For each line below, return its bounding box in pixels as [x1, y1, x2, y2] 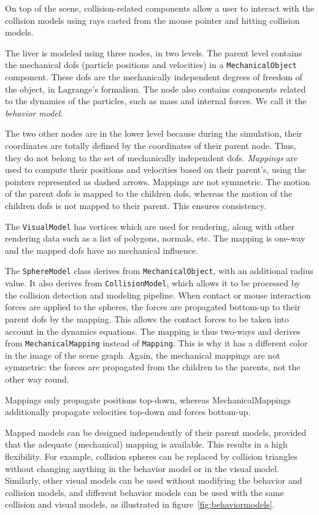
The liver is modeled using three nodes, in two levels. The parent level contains [5, 46, 302, 59]
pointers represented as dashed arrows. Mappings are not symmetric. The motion [5, 175, 310, 188]
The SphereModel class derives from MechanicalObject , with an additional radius [5, 264, 313, 277]
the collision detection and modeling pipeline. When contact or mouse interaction [5, 288, 311, 301]
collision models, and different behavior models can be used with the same [5, 486, 284, 498]
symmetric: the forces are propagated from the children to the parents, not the [5, 360, 301, 373]
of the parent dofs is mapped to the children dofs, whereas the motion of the [5, 187, 293, 200]
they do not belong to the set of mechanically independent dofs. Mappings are [5, 151, 298, 164]
